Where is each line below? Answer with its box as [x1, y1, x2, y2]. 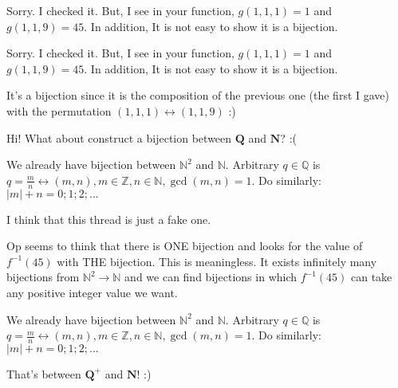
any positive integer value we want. [6, 284, 178, 300]
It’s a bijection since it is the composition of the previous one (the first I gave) [6, 87, 390, 104]
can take [351, 268, 392, 285]
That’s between [6, 365, 81, 382]
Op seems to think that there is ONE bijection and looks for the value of [6, 237, 363, 254]
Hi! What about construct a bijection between [6, 129, 232, 146]
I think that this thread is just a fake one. [6, 210, 211, 227]
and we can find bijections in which [124, 268, 298, 285]
